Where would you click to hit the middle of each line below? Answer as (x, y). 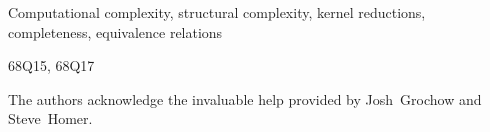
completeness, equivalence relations (115, 31)
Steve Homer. (50, 118)
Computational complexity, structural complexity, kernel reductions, (217, 12)
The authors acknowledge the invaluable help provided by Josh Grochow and (245, 98)
